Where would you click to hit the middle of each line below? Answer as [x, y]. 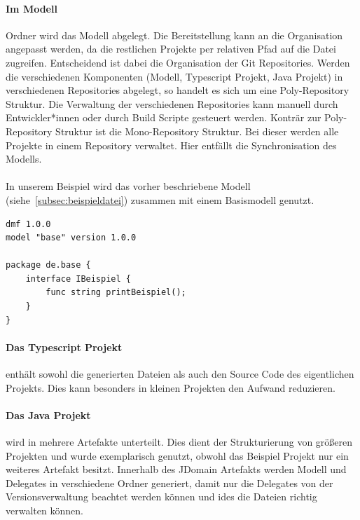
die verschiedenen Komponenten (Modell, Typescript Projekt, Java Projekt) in [174, 76]
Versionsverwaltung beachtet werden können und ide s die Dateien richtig [161, 497]
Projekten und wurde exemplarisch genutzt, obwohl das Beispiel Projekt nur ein [177, 455]
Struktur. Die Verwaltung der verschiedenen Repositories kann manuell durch [172, 103]
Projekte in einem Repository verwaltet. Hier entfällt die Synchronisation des [171, 145]
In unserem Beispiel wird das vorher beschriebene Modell [128, 186]
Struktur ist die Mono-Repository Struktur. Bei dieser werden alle [197, 131]
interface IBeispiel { [78, 279]
